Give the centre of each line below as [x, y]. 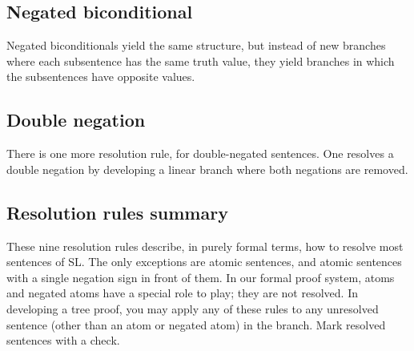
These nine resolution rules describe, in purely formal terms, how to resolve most [205, 246]
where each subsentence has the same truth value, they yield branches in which [201, 61]
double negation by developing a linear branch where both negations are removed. [207, 169]
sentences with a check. [63, 340]
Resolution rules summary [117, 212]
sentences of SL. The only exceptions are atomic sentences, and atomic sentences [204, 262]
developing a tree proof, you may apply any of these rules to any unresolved [193, 308]
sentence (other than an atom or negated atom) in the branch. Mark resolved [196, 324]
